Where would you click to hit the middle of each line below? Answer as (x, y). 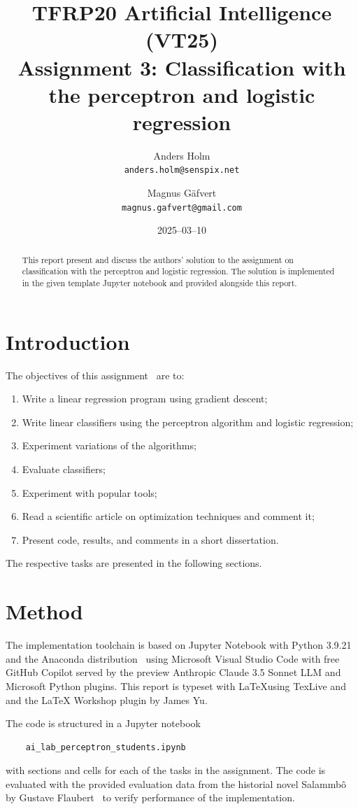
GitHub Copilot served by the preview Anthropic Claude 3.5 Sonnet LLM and (173, 672)
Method (44, 611)
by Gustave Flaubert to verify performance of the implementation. (150, 797)
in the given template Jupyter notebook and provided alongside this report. (159, 283)
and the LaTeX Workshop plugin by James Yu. (107, 699)
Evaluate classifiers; (64, 469)
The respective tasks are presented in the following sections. (134, 563)
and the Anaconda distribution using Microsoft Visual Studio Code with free (173, 658)
